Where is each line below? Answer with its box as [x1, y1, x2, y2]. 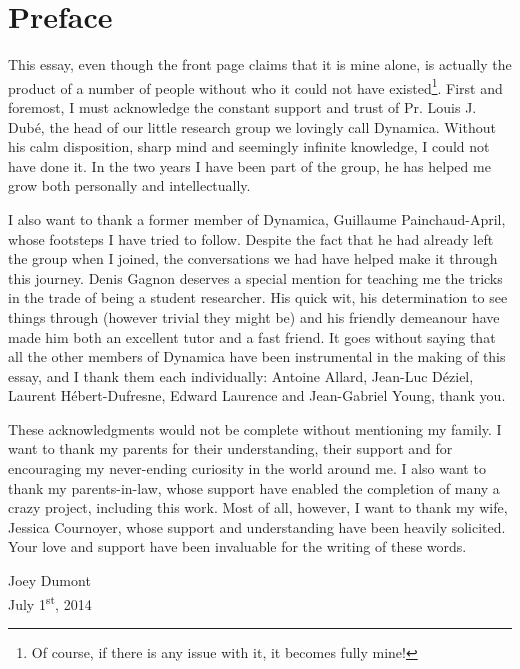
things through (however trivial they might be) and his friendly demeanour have [8, 306, 500, 327]
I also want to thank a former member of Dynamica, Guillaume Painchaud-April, [8, 208, 506, 229]
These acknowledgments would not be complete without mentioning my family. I [8, 418, 502, 439]
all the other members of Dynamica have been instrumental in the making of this [8, 346, 506, 367]
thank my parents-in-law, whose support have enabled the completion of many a [8, 477, 500, 498]
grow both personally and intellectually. [8, 175, 251, 196]
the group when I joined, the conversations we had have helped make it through [8, 248, 498, 269]
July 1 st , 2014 [8, 590, 92, 614]
